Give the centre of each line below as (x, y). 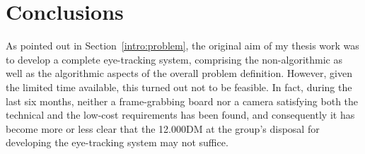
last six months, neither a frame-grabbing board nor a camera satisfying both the (182, 101)
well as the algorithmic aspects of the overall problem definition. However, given (179, 73)
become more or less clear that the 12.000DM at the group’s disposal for (163, 128)
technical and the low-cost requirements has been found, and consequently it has (180, 115)
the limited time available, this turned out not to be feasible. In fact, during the (179, 87)
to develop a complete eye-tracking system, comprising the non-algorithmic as (174, 59)
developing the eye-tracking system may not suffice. (117, 142)
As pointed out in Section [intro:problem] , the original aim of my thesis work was (182, 46)
